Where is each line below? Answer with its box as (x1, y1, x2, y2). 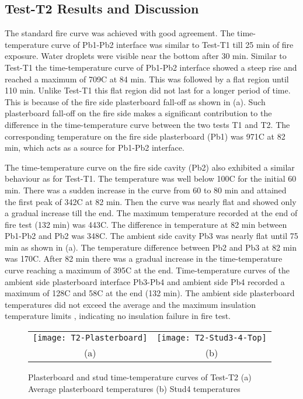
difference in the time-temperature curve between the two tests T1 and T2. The (5, 118, 290, 130)
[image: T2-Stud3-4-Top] (156, 333, 267, 343)
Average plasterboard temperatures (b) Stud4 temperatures (28, 382, 241, 394)
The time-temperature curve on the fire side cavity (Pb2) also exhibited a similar (5, 161, 295, 173)
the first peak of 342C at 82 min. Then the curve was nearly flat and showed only (5, 195, 297, 207)
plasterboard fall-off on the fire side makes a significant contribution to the (5, 107, 272, 119)
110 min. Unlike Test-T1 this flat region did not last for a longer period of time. (5, 84, 291, 96)
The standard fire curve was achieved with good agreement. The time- (5, 27, 256, 39)
